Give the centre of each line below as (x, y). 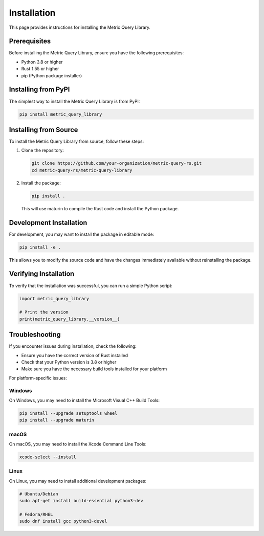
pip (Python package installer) (52, 75)
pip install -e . (40, 247)
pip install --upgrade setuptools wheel (68, 413)
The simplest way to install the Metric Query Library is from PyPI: (75, 101)
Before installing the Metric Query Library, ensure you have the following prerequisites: (97, 53)
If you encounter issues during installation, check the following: (73, 346)
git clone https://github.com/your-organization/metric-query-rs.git (117, 163)
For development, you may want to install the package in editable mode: (81, 234)
